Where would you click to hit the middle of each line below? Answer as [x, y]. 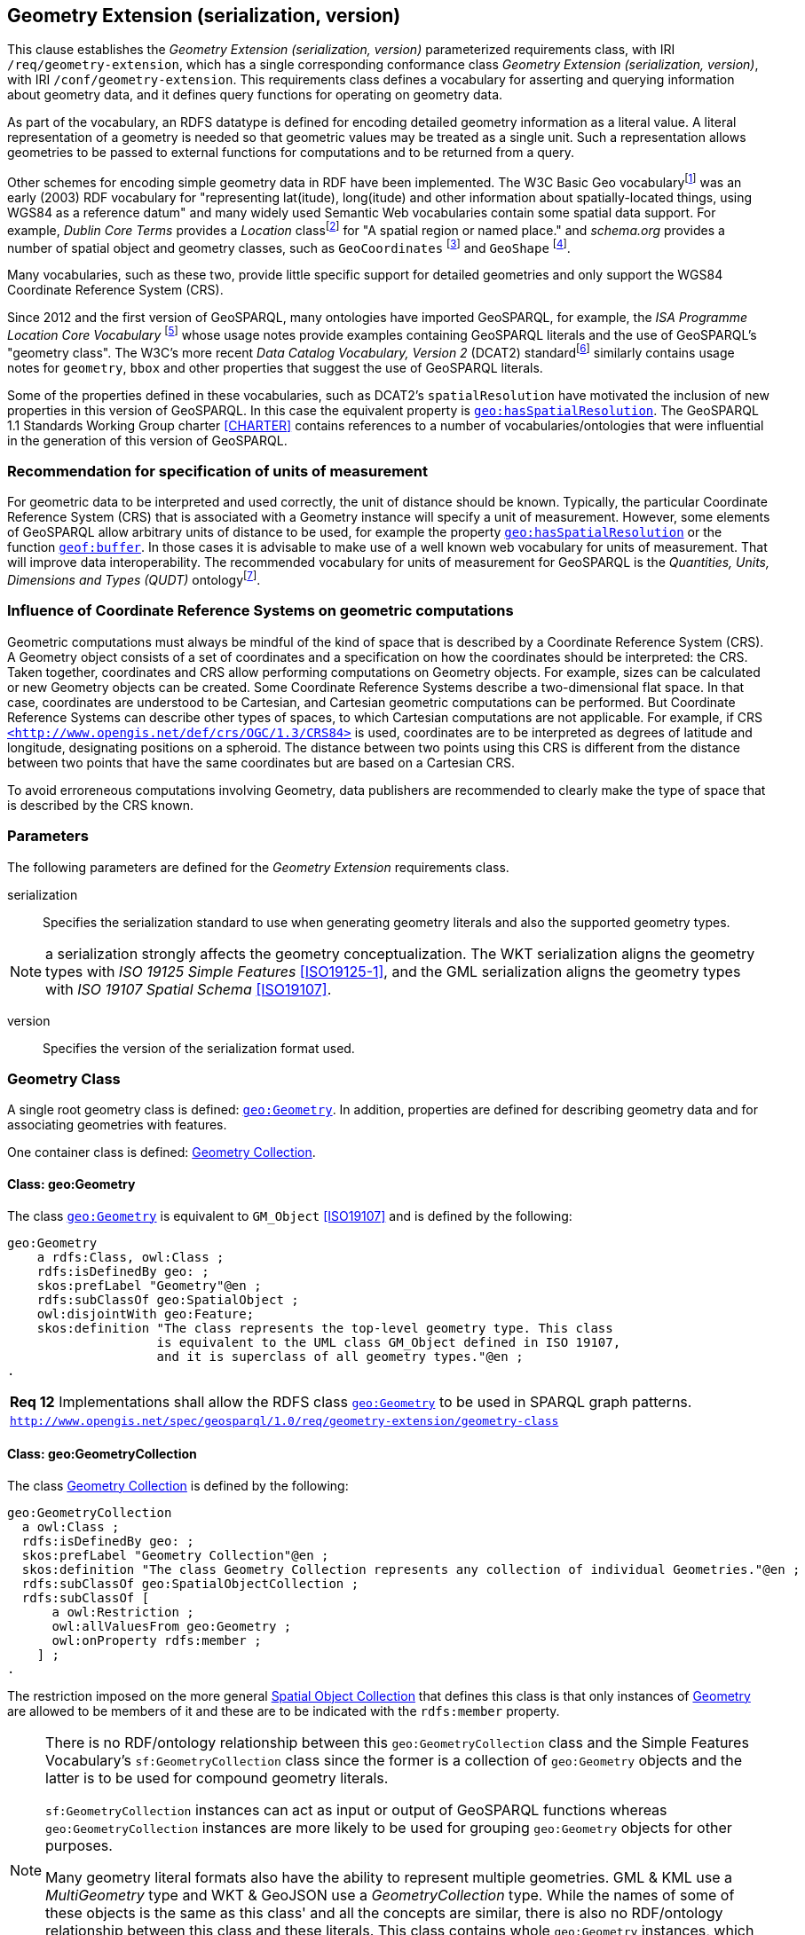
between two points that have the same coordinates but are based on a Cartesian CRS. [261, 762]
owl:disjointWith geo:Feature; [146, 1314]
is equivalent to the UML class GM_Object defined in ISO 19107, [389, 1342]
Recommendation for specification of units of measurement [218, 472]
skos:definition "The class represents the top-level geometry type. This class [325, 1328]
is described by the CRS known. [100, 805]
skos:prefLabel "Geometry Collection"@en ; [175, 1555]
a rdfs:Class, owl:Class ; [130, 1257]
